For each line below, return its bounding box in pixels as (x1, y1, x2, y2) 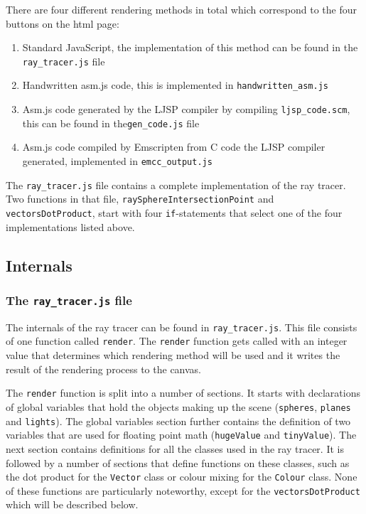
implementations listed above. (6, 219, 135, 234)
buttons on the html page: (6, 16, 119, 31)
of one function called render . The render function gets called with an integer (6, 333, 348, 348)
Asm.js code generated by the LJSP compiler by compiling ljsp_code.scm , (22, 102, 350, 117)
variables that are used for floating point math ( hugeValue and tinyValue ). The (6, 427, 357, 442)
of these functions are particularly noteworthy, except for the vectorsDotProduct (6, 483, 360, 498)
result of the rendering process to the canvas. (6, 361, 202, 376)
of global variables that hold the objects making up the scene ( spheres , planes (6, 399, 351, 414)
